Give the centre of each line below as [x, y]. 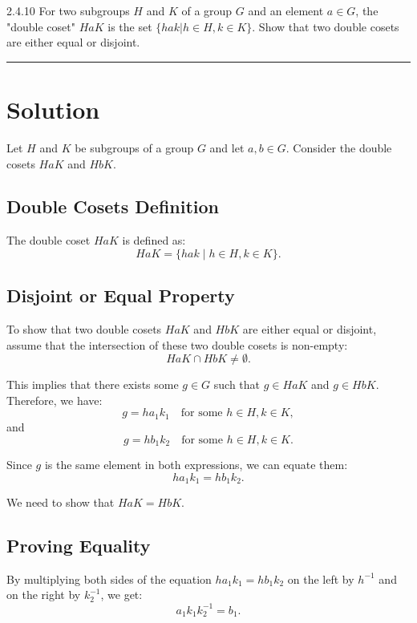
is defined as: [154, 240]
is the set [130, 26]
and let [227, 147]
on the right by [44, 595]
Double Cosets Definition [113, 206]
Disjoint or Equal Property [121, 295]
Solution [53, 109]
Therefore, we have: [55, 400]
